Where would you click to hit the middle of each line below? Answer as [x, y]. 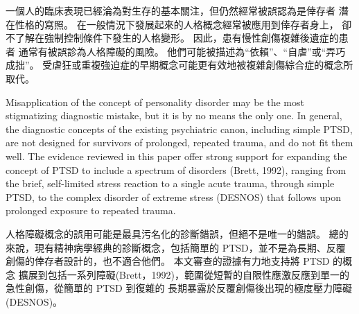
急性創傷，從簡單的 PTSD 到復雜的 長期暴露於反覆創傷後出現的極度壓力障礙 [179, 288]
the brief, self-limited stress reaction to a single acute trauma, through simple [170, 183]
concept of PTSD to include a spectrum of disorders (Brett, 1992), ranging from [176, 169]
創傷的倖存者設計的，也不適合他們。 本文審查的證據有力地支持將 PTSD [168, 261]
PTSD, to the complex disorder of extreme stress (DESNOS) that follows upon [173, 197]
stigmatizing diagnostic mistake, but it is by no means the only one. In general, [174, 115]
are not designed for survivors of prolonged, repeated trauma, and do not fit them [179, 142]
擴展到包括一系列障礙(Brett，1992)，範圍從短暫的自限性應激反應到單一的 [184, 274]
